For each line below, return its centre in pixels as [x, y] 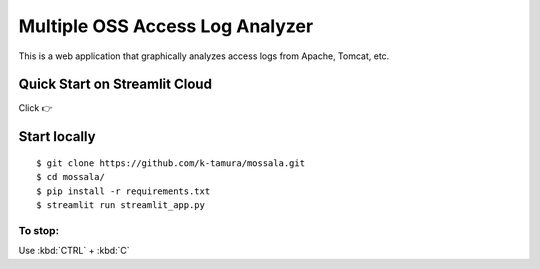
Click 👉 [35, 108]
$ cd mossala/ [70, 177]
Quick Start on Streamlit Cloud [115, 84]
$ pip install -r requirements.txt [123, 191]
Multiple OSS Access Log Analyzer [166, 26]
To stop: [39, 230]
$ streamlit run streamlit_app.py [120, 205]
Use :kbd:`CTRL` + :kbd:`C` [74, 251]
